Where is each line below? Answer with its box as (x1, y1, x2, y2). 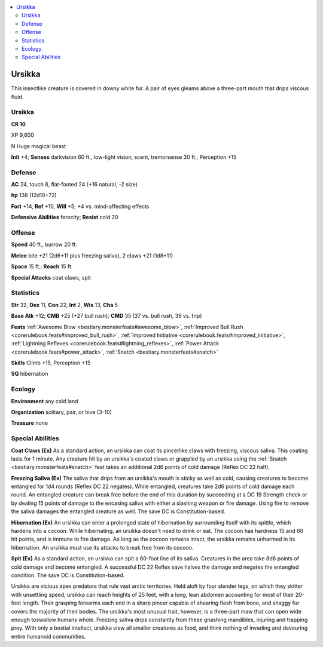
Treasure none (11, 419, 48, 427)
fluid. (11, 93, 24, 100)
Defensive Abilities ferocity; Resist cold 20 (11, 214, 119, 221)
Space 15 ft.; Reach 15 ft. (11, 263, 73, 270)
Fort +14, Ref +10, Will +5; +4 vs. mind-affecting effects (11, 203, 150, 210)
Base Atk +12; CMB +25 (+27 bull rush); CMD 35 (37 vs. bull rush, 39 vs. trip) (11, 312, 202, 320)
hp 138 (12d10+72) (11, 192, 57, 199)
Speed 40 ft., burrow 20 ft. (11, 241, 78, 248)
